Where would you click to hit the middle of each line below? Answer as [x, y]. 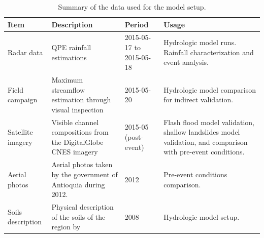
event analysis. [186, 62]
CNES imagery [75, 152]
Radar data [25, 52]
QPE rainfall [71, 47]
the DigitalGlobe [77, 142]
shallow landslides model [202, 132]
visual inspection [77, 109]
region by [66, 227]
